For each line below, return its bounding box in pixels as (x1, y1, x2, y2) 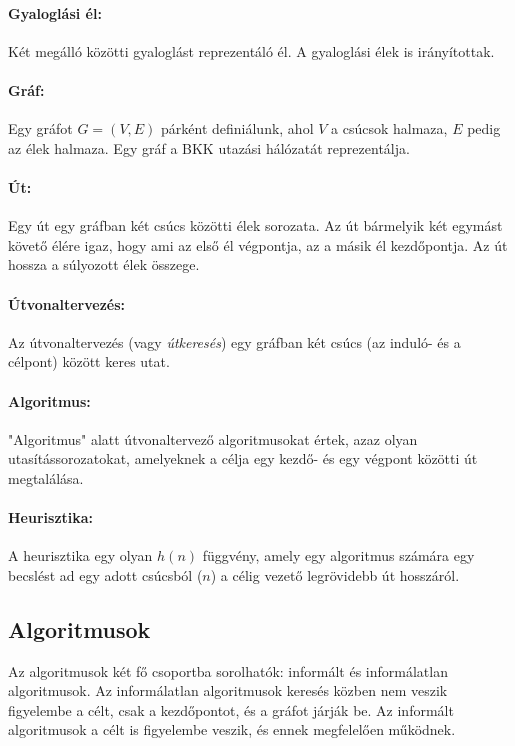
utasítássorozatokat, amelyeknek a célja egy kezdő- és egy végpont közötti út (8, 448, 478, 469)
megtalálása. (8, 467, 84, 488)
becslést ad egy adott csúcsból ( (8, 564, 203, 585)
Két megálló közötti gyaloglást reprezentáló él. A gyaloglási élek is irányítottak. (8, 40, 495, 61)
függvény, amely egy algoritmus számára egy (202, 545, 475, 566)
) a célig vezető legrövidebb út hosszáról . (210, 564, 460, 585)
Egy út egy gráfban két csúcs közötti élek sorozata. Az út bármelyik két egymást (8, 215, 503, 236)
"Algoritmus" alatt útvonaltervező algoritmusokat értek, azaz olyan (8, 428, 418, 449)
